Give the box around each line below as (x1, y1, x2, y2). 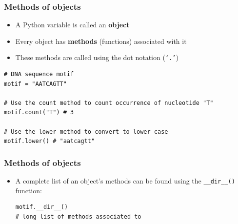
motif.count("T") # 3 (4, 109, 74, 116)
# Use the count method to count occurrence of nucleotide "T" (4, 99, 214, 106)
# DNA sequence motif (4, 71, 74, 78)
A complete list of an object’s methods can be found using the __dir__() (15, 176, 235, 186)
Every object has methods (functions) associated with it (15, 36, 187, 46)
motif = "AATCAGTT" (4, 80, 67, 87)
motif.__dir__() (15, 204, 68, 211)
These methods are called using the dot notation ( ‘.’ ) (15, 52, 178, 62)
